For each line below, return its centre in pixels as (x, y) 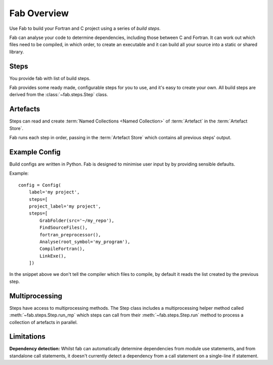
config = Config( (40, 185)
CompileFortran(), (62, 249)
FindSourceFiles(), (64, 228)
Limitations (27, 337)
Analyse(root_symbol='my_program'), (85, 241)
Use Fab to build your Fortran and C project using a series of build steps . (85, 28)
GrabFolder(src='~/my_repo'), (77, 220)
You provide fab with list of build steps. (50, 78)
